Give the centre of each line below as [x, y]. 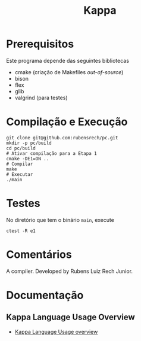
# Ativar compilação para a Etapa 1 [51, 153]
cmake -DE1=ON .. [28, 159]
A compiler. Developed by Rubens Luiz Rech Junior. [69, 271]
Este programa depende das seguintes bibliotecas [68, 60]
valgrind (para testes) [41, 98]
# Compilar [20, 164]
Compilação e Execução [67, 122]
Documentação [45, 295]
